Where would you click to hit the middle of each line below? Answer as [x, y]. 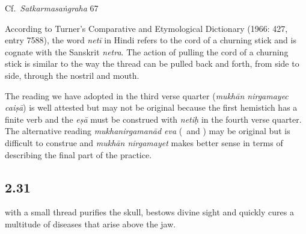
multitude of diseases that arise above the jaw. [90, 223]
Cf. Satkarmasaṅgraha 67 [52, 8]
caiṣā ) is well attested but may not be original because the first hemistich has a [151, 107]
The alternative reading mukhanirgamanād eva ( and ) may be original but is [148, 131]
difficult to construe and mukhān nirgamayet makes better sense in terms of [144, 142]
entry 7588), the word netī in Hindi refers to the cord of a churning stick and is [151, 40]
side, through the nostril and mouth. [72, 75]
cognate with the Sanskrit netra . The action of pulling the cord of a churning [147, 51]
